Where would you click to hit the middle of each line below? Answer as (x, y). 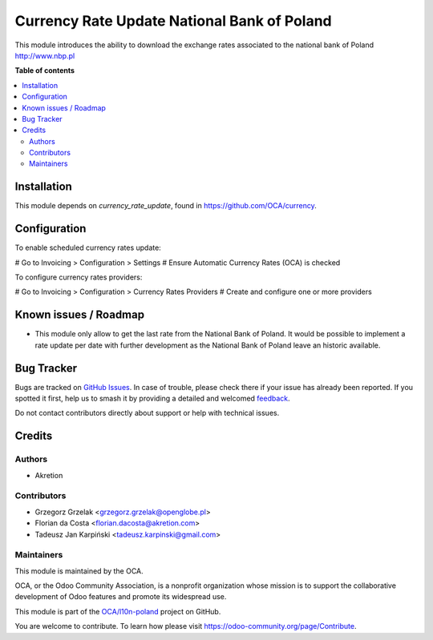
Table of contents (45, 70)
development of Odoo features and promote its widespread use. (121, 597)
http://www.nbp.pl (45, 55)
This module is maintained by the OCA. (79, 571)
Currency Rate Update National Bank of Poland (173, 21)
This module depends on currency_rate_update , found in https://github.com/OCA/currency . (166, 206)
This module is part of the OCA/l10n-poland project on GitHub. (118, 611)
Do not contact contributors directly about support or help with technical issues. (147, 413)
